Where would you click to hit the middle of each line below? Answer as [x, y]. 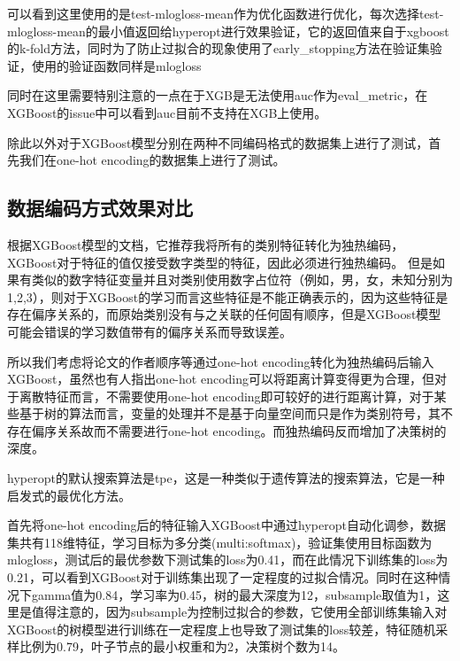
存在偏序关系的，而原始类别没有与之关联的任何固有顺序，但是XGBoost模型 [224, 314]
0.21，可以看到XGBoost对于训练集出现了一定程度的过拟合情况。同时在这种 [223, 577]
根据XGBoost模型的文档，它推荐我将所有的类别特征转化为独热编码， [206, 244]
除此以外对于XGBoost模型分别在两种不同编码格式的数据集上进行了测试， [218, 142]
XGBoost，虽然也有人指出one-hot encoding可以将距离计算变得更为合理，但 [221, 379]
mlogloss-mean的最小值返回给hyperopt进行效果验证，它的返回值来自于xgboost [228, 31]
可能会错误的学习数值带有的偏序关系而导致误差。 [149, 331]
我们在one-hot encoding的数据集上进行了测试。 [152, 160]
